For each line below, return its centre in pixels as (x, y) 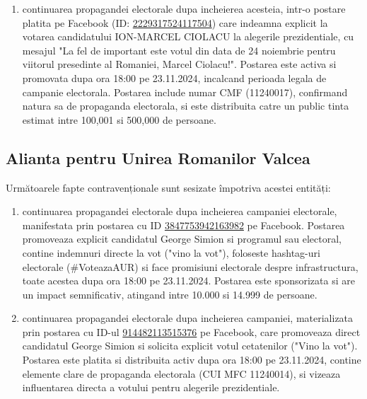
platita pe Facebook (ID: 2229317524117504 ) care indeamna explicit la (175, 22)
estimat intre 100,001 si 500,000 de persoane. (119, 119)
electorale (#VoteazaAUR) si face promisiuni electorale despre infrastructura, (190, 266)
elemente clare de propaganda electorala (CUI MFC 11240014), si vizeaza (181, 373)
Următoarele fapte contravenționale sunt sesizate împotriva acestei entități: (168, 187)
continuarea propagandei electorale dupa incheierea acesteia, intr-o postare (184, 8)
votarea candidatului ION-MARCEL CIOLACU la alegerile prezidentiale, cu (188, 36)
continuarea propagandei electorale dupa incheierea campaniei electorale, (180, 211)
